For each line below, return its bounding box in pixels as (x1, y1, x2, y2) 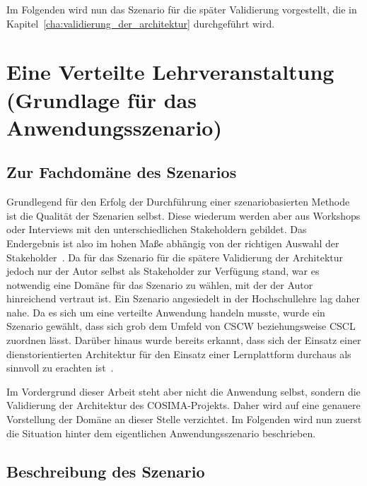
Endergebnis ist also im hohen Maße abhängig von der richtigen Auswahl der (6, 235, 339, 250)
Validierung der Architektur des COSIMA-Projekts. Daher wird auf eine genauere (6, 398, 361, 413)
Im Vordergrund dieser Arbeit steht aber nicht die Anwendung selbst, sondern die (6, 384, 361, 398)
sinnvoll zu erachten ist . (6, 360, 114, 375)
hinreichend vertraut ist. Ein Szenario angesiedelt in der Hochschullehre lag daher (6, 291, 361, 306)
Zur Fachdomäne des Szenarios (6, 161, 237, 183)
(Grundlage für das (6, 85, 197, 114)
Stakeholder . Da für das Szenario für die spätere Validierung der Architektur (6, 249, 343, 264)
